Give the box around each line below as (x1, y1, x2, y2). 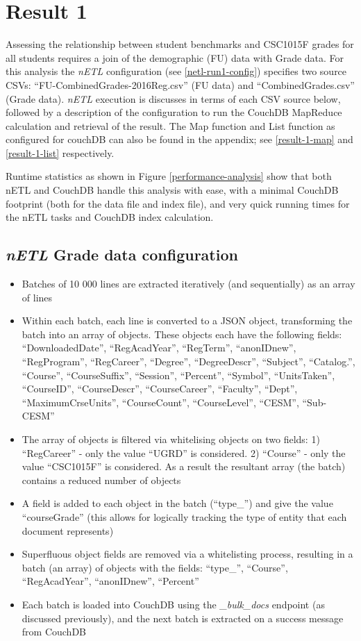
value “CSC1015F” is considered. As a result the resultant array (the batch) (22, 459, 346, 474)
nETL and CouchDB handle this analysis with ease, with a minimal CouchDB (6, 183, 339, 197)
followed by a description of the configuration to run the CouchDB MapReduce (6, 105, 342, 119)
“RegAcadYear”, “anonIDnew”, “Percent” (22, 574, 199, 588)
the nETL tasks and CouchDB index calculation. (6, 210, 214, 224)
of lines (22, 290, 53, 304)
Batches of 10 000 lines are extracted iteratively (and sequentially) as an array (22, 276, 355, 291)
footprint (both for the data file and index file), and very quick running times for (6, 196, 350, 210)
